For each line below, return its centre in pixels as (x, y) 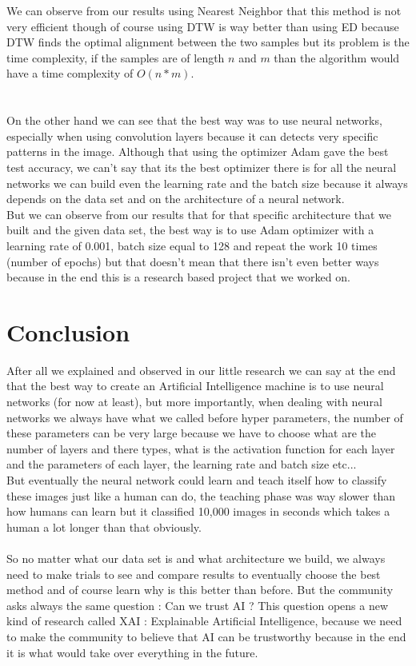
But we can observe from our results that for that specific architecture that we (199, 214)
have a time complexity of (70, 73)
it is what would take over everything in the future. (132, 652)
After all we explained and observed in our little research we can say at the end (201, 370)
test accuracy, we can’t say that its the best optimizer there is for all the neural (202, 167)
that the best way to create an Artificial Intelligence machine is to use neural (195, 386)
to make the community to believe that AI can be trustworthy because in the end (206, 636)
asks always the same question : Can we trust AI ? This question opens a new (198, 605)
